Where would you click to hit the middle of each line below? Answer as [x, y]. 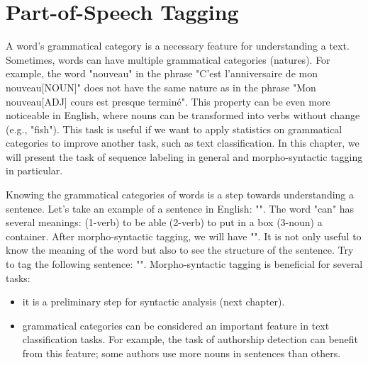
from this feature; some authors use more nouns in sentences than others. [182, 353]
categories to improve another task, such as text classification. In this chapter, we [183, 143]
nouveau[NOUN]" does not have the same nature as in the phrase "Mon [161, 87]
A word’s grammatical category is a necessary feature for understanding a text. [178, 46]
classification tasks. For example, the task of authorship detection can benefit [190, 339]
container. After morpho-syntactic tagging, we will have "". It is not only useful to [184, 236]
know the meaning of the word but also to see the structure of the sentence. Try [180, 250]
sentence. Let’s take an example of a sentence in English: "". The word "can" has [180, 208]
